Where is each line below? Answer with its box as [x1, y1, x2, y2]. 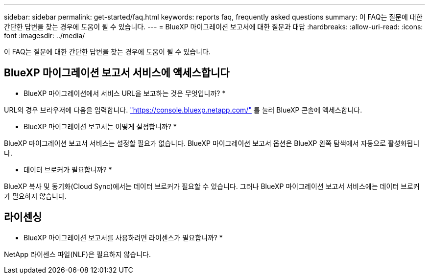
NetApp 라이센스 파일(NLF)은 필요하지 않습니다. [4, 250, 151, 258]
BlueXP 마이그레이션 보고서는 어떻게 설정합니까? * [24, 122, 177, 131]
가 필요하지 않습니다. [4, 191, 67, 200]
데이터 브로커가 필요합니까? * [24, 165, 112, 174]
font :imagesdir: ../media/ [4, 31, 85, 40]
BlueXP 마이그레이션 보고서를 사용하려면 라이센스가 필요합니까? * [24, 233, 223, 242]
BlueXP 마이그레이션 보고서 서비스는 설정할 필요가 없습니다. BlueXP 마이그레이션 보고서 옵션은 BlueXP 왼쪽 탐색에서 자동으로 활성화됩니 [4, 139, 420, 147]
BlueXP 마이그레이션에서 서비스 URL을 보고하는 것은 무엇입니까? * [24, 89, 226, 97]
